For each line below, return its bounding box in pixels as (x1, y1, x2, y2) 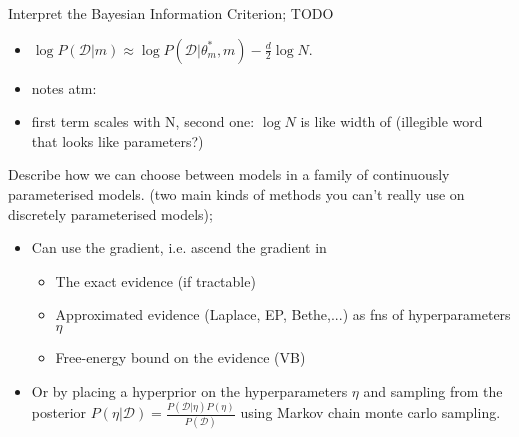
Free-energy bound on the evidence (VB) (55, 346, 306, 367)
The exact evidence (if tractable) (55, 270, 256, 291)
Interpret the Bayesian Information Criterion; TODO (8, 3, 334, 23)
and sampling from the (363, 380, 503, 401)
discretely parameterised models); (8, 203, 213, 224)
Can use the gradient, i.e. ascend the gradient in (31, 237, 327, 258)
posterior (31, 402, 87, 423)
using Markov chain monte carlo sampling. (240, 402, 501, 423)
